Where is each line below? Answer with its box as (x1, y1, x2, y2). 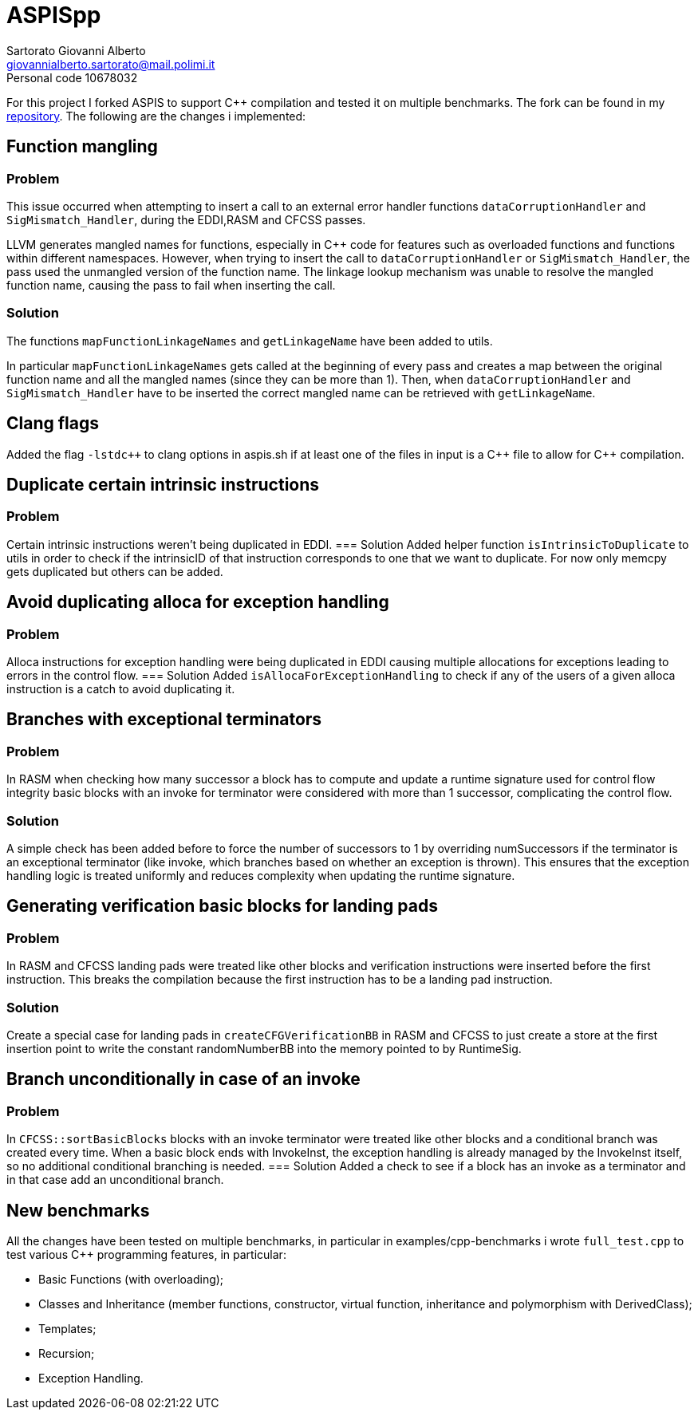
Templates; (38, 1322, 97, 1335)
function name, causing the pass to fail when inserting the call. (6, 278, 336, 292)
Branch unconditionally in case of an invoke (6, 1069, 361, 1090)
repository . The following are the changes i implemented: (6, 108, 306, 123)
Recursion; (38, 1347, 95, 1360)
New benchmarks (6, 1200, 150, 1221)
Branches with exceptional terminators (6, 709, 322, 730)
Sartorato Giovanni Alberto (6, 43, 146, 57)
